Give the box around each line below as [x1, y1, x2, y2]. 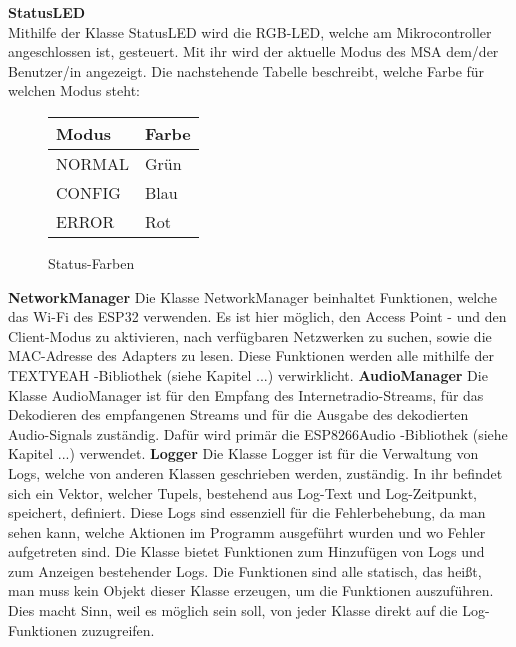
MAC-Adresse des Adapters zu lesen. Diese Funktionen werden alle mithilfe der [8, 345, 494, 366]
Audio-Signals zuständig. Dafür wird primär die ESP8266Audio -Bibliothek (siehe [8, 423, 508, 444]
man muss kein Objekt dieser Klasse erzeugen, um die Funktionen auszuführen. [8, 580, 494, 601]
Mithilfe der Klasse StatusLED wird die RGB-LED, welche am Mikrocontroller [8, 21, 492, 42]
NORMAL [56, 151, 129, 175]
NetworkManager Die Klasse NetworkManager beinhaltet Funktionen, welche [8, 286, 498, 307]
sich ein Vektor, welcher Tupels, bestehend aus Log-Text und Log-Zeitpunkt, [8, 482, 477, 503]
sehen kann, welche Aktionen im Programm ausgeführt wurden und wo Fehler [8, 521, 486, 542]
